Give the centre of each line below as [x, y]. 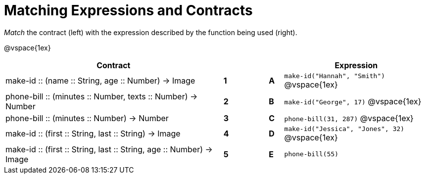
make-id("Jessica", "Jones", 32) [344, 129]
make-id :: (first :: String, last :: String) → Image [93, 134]
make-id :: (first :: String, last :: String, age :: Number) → [109, 149]
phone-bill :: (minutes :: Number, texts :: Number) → [102, 96]
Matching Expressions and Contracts [128, 10]
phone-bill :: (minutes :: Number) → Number [87, 118]
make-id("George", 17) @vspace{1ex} [353, 101]
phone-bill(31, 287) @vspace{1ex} [349, 118]
